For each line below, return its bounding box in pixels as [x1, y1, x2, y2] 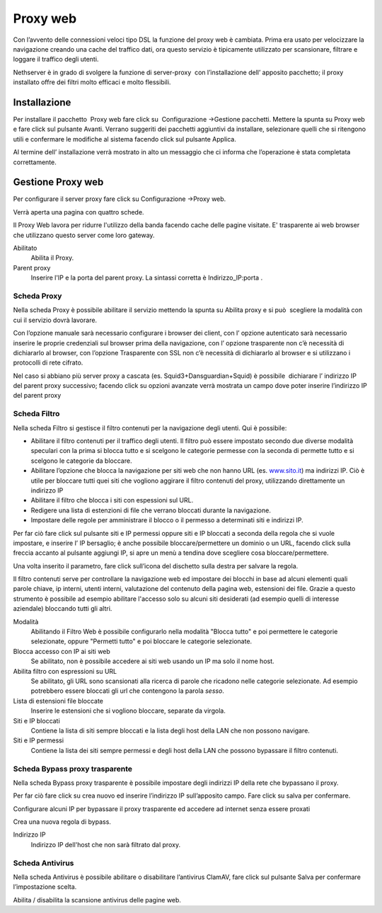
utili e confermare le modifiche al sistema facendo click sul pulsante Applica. [13, 134, 236, 143]
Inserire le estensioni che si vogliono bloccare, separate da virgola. [30, 706, 226, 715]
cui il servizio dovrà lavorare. [13, 316, 98, 324]
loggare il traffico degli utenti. [13, 55, 99, 64]
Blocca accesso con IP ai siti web [13, 647, 111, 655]
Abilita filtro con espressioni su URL [13, 667, 117, 675]
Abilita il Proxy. [30, 253, 74, 262]
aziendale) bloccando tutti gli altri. [13, 604, 112, 613]
